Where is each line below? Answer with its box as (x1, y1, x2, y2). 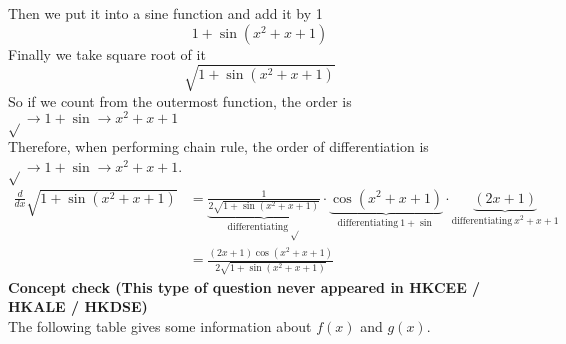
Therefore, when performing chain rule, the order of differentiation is (8, 136, 429, 157)
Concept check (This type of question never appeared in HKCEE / (8, 276, 481, 297)
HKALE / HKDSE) (8, 296, 148, 317)
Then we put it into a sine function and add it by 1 (8, 3, 323, 23)
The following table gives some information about (8, 316, 312, 337)
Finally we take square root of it (8, 43, 206, 64)
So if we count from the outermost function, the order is (8, 90, 352, 111)
